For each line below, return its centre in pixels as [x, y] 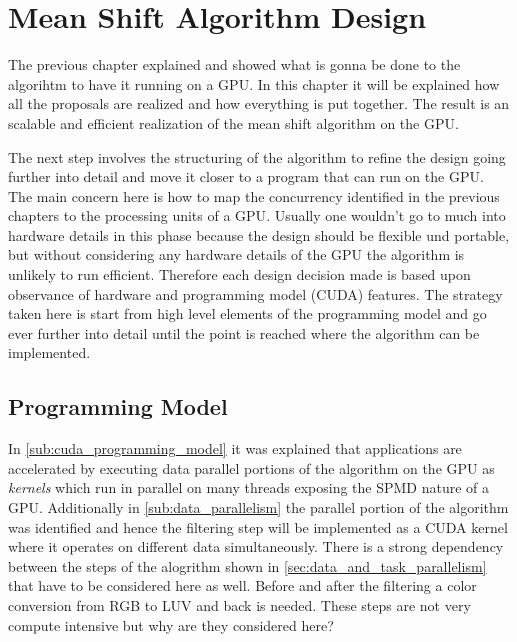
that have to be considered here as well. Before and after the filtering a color [242, 585]
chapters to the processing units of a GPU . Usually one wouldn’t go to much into [257, 215]
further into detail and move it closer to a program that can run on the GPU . [246, 176]
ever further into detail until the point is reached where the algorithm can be [244, 332]
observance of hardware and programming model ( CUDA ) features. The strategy [255, 293]
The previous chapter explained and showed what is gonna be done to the [234, 64]
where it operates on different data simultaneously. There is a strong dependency [256, 546]
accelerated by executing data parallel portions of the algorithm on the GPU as [251, 467]
